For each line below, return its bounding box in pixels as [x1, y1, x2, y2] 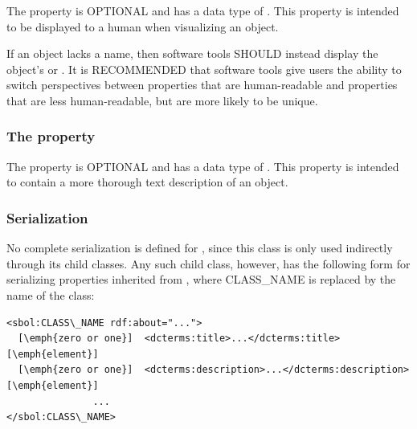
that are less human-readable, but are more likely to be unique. [6, 92, 318, 108]
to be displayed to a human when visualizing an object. [6, 18, 279, 35]
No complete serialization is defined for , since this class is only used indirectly [6, 239, 393, 256]
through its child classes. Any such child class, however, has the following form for [6, 255, 411, 272]
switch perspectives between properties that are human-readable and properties [6, 76, 398, 93]
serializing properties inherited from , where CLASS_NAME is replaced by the [6, 271, 396, 288]
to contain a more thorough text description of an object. [6, 174, 288, 190]
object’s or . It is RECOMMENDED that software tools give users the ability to [6, 60, 402, 77]
